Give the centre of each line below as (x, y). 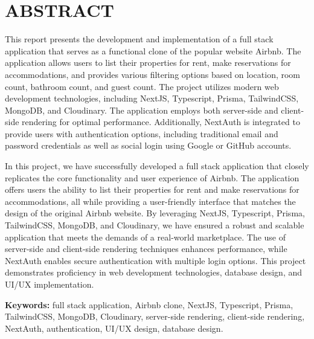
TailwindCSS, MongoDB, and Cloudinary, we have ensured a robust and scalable (155, 225)
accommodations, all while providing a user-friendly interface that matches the (150, 201)
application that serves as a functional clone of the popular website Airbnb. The (153, 50)
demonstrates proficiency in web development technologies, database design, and (153, 272)
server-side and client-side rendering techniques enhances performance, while (146, 249)
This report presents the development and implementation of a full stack (139, 39)
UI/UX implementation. (50, 284)
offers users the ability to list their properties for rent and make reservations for (152, 189)
